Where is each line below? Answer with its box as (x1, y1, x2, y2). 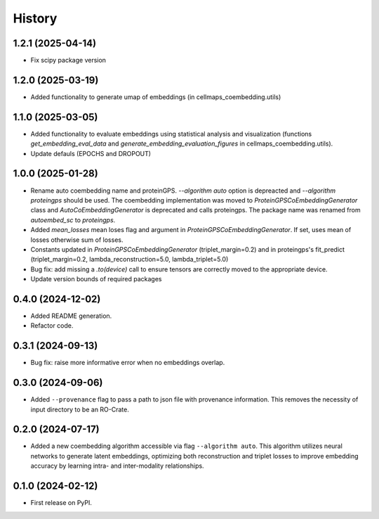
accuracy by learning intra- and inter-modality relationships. (30, 461, 204, 470)
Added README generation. (30, 312, 112, 320)
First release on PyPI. (30, 499, 93, 507)
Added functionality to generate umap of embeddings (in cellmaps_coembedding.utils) (30, 92, 281, 101)
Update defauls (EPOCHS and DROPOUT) (30, 149, 151, 158)
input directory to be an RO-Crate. (30, 405, 129, 414)
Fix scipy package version (30, 56, 107, 65)
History (13, 11, 58, 26)
